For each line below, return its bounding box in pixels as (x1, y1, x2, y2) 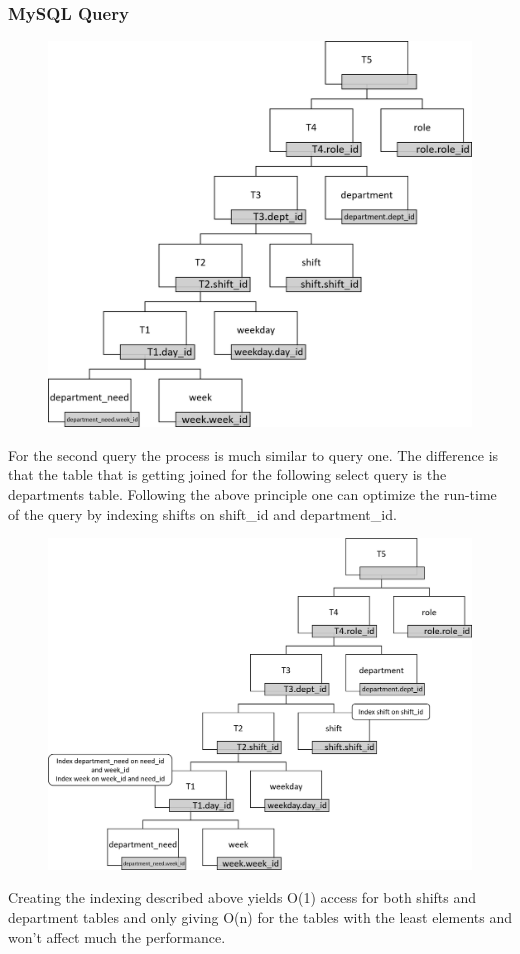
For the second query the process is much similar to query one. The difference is (8, 444, 499, 465)
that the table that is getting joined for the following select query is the (8, 464, 447, 485)
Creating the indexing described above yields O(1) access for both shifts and (8, 887, 477, 908)
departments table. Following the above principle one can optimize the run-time (8, 483, 497, 504)
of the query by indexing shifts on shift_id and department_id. (8, 503, 397, 524)
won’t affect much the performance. (8, 926, 226, 947)
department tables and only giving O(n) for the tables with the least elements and (8, 906, 512, 927)
